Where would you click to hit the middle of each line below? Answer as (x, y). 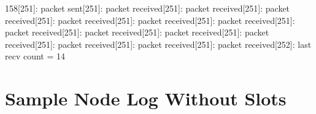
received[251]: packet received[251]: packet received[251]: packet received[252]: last (158, 44)
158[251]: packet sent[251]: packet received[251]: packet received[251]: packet (148, 8)
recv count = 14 (35, 56)
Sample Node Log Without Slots (146, 98)
